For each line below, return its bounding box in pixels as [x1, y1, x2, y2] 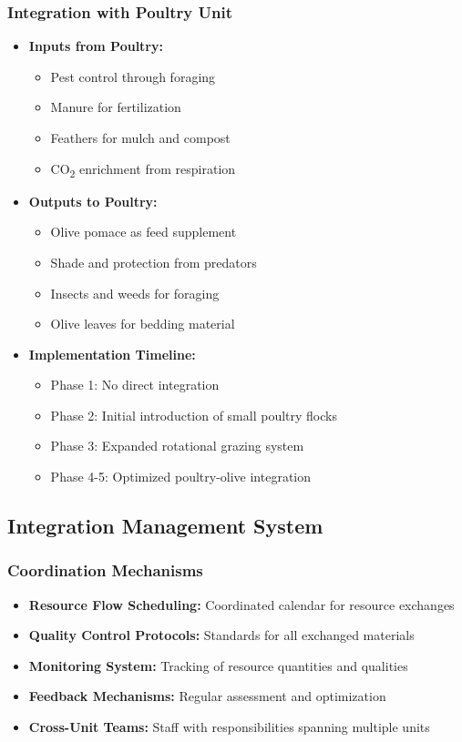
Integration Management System [7, 512, 323, 540]
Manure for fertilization [50, 97, 181, 117]
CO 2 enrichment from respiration [50, 158, 236, 180]
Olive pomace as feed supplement [50, 222, 237, 241]
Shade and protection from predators [50, 252, 257, 271]
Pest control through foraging [50, 66, 216, 86]
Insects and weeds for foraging [50, 283, 220, 302]
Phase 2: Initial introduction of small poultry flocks [50, 405, 337, 424]
